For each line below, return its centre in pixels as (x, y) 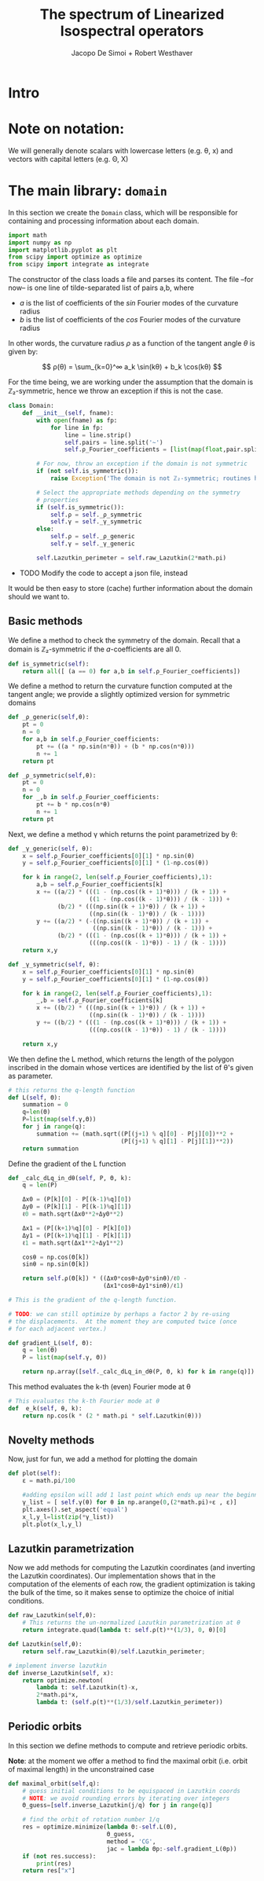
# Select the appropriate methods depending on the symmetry (139, 493)
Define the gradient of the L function (67, 1164)
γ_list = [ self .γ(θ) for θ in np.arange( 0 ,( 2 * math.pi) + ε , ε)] (130, 1502)
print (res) (54, 1864)
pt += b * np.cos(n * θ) (73, 805)
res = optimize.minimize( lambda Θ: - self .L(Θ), (100, 1827)
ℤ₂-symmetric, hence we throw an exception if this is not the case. (116, 391)
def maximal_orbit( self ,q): (54, 1784)
